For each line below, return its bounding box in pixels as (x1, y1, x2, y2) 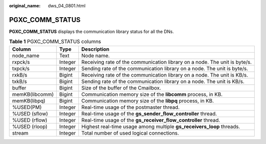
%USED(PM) (12, 104, 42, 111)
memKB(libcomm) (12, 91, 54, 98)
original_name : (9, 3, 41, 8)
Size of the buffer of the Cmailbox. (81, 84, 161, 91)
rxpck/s (12, 58, 30, 65)
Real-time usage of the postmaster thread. (81, 104, 180, 111)
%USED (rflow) (12, 116, 48, 123)
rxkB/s (12, 71, 28, 78)
